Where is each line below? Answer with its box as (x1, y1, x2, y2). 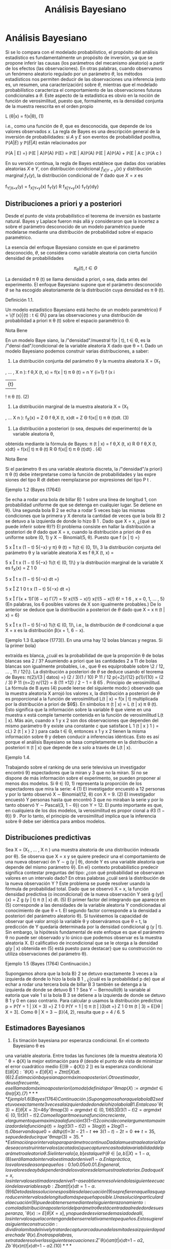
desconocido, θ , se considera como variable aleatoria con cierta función (5, 250, 158, 256)
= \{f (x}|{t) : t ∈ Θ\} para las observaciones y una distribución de (5, 312, 142, 318)
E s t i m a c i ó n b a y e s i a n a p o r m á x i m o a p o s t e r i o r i (15, 1074, 107, 1080)
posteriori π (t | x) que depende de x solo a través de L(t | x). (5, 745, 132, 751)
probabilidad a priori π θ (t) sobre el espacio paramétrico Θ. (5, 317, 130, 323)
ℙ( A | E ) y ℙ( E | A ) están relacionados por (5, 139, 87, 146)
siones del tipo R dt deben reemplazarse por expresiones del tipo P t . (5, 477, 152, 483)
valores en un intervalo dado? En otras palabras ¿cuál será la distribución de (5, 875, 165, 881)
